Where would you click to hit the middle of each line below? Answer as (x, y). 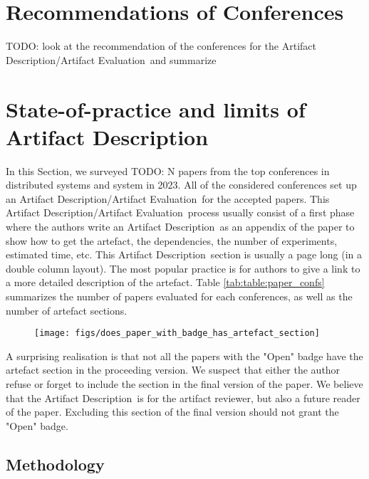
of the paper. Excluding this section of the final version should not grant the (172, 412)
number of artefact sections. (67, 310)
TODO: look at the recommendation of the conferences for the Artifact (161, 46)
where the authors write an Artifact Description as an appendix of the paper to (180, 226)
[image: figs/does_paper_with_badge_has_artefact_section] (177, 333)
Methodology (55, 464)
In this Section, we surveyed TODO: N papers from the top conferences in (168, 170)
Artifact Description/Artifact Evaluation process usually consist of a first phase (180, 212)
